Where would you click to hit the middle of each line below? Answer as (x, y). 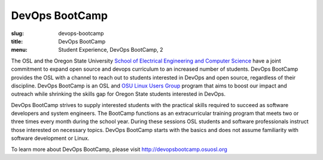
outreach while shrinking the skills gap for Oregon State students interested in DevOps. (118, 94)
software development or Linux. (50, 138)
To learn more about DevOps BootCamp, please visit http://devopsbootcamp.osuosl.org (119, 149)
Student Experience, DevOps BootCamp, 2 (111, 50)
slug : (17, 33)
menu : (19, 50)
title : (17, 41)
